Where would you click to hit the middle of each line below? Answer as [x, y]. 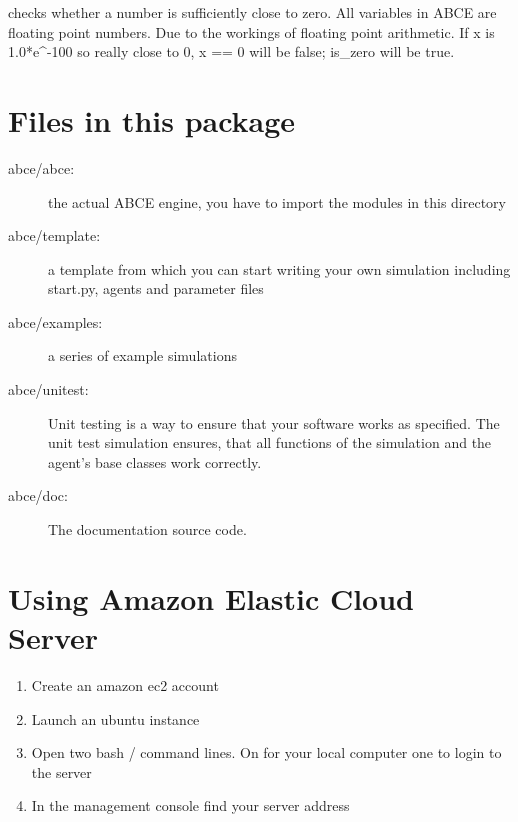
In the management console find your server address [190, 805]
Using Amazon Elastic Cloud [211, 597]
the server [61, 771]
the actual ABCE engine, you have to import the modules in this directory [277, 201]
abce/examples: [55, 321]
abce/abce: [41, 167]
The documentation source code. [147, 529]
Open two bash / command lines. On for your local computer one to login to [266, 752]
